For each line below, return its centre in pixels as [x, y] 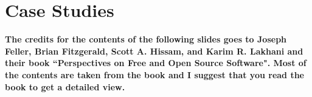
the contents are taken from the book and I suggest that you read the [154, 74]
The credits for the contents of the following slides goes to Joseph [146, 39]
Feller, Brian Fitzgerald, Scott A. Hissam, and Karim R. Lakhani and [154, 51]
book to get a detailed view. [65, 86]
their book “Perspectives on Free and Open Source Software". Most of [156, 63]
